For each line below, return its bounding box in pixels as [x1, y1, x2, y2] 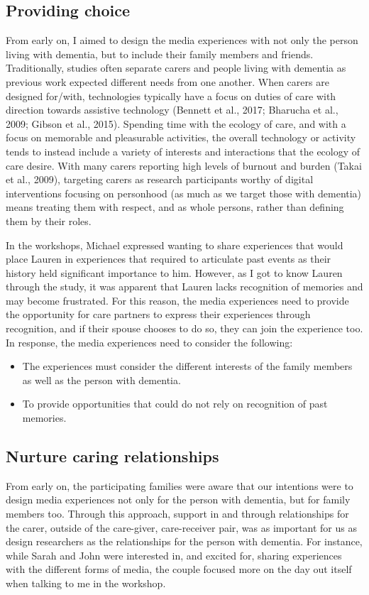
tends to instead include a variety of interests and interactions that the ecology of [6, 143, 360, 158]
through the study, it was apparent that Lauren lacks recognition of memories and [6, 279, 363, 294]
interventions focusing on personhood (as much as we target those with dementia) [6, 185, 362, 200]
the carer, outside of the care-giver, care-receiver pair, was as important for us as [6, 520, 357, 535]
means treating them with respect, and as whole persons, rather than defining [6, 200, 344, 214]
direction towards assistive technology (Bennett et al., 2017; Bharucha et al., [6, 102, 338, 117]
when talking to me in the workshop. [6, 576, 166, 590]
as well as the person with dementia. [22, 372, 181, 387]
